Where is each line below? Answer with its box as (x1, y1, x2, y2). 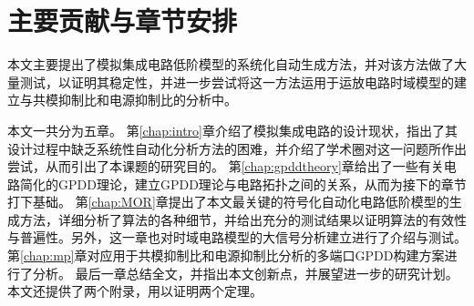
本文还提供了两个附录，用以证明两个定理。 (7, 281, 263, 301)
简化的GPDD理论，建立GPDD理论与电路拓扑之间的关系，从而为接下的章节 (19, 174, 467, 193)
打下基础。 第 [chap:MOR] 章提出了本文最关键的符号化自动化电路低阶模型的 (7, 192, 449, 211)
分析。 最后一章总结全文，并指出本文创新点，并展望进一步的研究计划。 (32, 263, 459, 282)
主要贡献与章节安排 (7, 2, 238, 39)
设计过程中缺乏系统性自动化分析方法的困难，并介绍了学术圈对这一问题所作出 (7, 138, 467, 158)
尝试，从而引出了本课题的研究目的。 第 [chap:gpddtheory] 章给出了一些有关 (7, 157, 444, 176)
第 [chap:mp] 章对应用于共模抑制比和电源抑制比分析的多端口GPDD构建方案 (7, 246, 445, 265)
